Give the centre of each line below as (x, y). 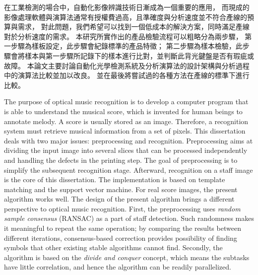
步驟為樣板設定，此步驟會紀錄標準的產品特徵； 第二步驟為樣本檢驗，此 (127, 46)
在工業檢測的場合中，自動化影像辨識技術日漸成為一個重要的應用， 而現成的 (127, 7)
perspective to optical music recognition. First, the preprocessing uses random (122, 208)
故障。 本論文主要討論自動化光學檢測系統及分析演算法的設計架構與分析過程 (127, 65)
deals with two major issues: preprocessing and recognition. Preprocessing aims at (129, 140)
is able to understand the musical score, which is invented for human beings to (123, 111)
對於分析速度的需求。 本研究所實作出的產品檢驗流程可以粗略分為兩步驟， (123, 36)
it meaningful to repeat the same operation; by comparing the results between (123, 228)
